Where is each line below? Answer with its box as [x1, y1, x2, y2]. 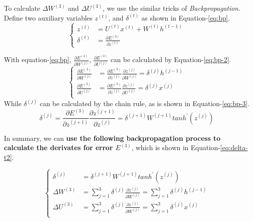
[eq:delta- [220, 142, 248, 153]
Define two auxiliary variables [4, 12, 93, 22]
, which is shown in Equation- [131, 142, 220, 153]
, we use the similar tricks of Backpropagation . [102, 3, 240, 13]
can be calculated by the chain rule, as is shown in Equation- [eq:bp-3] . [39, 98, 250, 109]
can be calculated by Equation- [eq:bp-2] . [110, 54, 232, 65]
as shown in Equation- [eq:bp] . [141, 12, 230, 22]
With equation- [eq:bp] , [4, 54, 72, 65]
